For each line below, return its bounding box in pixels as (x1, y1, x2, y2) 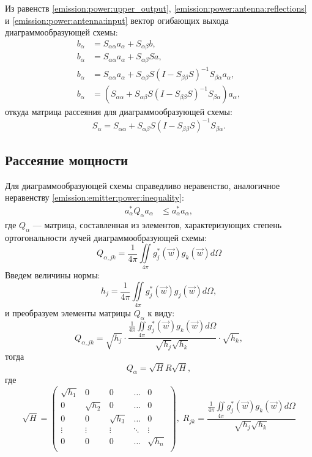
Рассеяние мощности (5, 150, 128, 169)
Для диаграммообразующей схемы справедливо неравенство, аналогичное (5, 179, 280, 191)
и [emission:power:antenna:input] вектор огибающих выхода (5, 13, 229, 26)
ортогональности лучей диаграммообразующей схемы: (5, 231, 207, 243)
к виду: (147, 307, 175, 319)
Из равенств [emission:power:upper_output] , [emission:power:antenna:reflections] (5, 2, 307, 14)
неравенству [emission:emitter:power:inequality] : (5, 191, 184, 204)
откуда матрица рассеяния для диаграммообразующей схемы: (5, 105, 232, 118)
